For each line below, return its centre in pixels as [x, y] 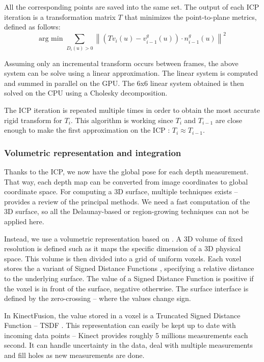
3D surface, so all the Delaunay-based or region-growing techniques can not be [127, 211]
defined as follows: [32, 27]
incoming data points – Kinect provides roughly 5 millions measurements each [126, 335]
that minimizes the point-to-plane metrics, [191, 17]
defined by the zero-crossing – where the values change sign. [98, 298]
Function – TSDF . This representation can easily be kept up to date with [120, 325]
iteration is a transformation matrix [60, 17]
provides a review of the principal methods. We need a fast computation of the [127, 201]
